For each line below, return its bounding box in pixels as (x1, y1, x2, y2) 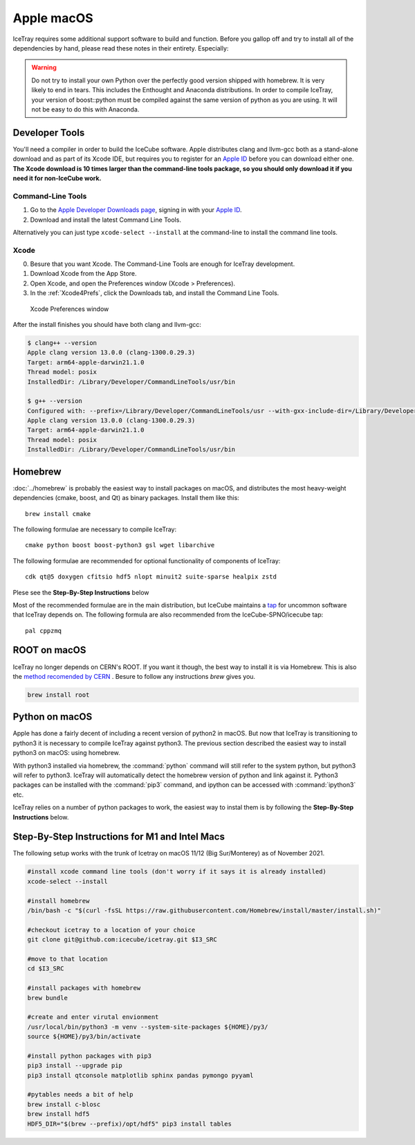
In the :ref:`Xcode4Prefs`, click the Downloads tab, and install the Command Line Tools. (30, 289, 279, 297)
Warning (31, 63, 57, 72)
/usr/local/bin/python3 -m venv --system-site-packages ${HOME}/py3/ (27, 1022, 268, 1031)
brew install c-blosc (27, 1100, 101, 1108)
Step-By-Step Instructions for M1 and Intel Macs (12, 831, 225, 843)
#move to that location (27, 955, 109, 963)
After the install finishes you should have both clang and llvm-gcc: (12, 320, 202, 328)
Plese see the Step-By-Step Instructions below (12, 588, 149, 596)
